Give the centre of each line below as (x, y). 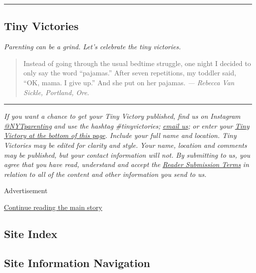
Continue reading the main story (53, 207)
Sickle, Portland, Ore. (56, 92)
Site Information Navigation (77, 262)
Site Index (31, 233)
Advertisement (26, 190)
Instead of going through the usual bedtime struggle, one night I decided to (137, 63)
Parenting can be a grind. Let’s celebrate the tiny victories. (93, 47)
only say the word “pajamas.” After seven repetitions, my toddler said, (130, 73)
